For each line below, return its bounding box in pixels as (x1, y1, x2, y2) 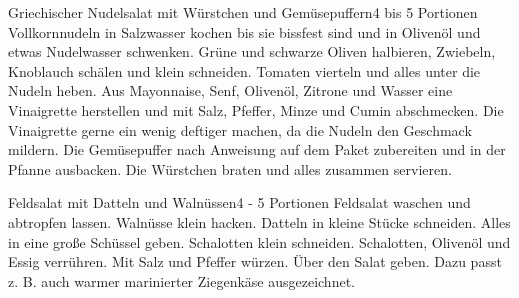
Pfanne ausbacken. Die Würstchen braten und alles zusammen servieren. (8, 158, 452, 179)
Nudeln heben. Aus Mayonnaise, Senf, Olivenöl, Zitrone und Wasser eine (8, 80, 453, 101)
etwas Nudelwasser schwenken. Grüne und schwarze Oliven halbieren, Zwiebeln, (8, 41, 496, 62)
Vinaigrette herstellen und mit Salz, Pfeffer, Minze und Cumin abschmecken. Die (8, 99, 504, 120)
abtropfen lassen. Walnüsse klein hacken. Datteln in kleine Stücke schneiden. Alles (8, 211, 511, 232)
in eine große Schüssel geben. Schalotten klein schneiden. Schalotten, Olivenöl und (8, 231, 511, 252)
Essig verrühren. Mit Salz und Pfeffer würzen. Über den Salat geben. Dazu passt (8, 251, 502, 272)
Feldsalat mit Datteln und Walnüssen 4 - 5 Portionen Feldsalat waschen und (8, 192, 471, 213)
